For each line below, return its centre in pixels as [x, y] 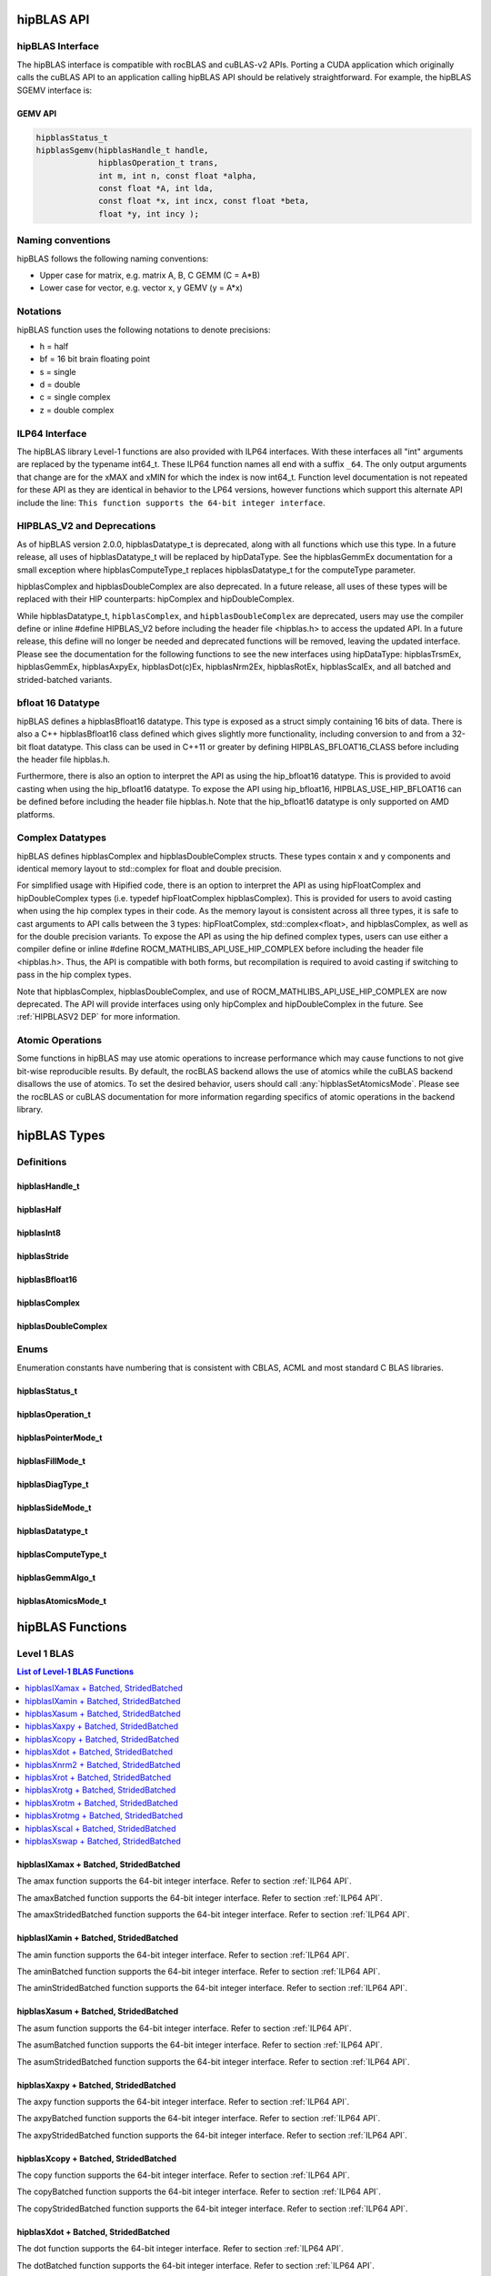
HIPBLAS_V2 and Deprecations [86, 526]
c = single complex [75, 397]
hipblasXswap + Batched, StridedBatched [103, 1841]
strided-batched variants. [65, 679]
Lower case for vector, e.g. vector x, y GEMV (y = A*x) [141, 288]
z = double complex [77, 410]
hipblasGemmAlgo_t [56, 1577]
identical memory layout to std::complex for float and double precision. [149, 869]
